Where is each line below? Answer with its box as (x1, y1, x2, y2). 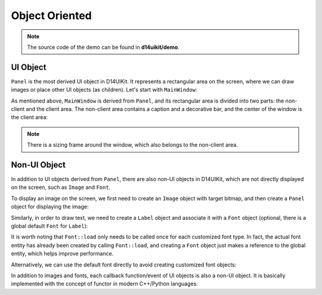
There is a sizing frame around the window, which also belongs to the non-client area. (27, 141, 238, 148)
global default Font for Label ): (11, 222, 88, 229)
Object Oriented (11, 9, 92, 22)
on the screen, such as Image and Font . (11, 184, 111, 191)
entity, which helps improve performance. (11, 250, 114, 257)
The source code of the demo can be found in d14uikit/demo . (27, 44, 180, 51)
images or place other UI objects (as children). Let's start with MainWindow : (11, 86, 197, 94)
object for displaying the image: (11, 203, 89, 210)
